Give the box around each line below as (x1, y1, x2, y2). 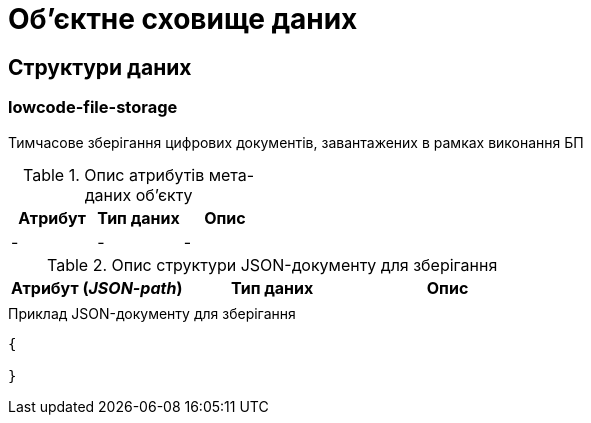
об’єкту (135, 184, 193, 205)
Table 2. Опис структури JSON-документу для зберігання (46, 254, 498, 275)
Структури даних (8, 54, 192, 80)
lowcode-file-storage (8, 97, 178, 118)
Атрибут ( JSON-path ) (11, 277, 183, 298)
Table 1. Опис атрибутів (22, 164, 205, 185)
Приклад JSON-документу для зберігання (8, 304, 296, 322)
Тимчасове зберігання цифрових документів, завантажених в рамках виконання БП (8, 133, 584, 151)
